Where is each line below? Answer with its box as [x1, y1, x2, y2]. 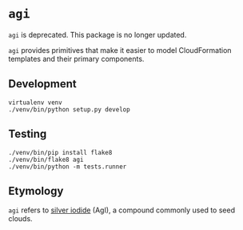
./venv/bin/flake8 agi [8, 155, 84, 163]
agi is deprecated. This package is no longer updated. [8, 30, 187, 39]
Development [8, 77, 78, 91]
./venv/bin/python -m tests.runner [8, 163, 127, 171]
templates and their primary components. [8, 54, 145, 63]
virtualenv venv [8, 99, 62, 107]
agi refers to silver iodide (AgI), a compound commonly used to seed [8, 205, 236, 215]
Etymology [8, 184, 64, 198]
